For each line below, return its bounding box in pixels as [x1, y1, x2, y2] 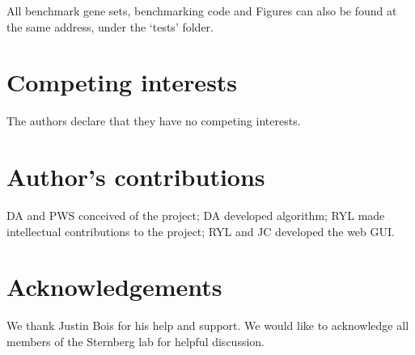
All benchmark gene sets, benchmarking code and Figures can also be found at [6, 2, 397, 19]
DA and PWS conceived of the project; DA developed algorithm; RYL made [6, 207, 385, 224]
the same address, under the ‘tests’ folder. [6, 18, 214, 35]
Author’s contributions [6, 160, 265, 193]
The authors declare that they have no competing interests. [6, 112, 301, 129]
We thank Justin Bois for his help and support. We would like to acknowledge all [6, 317, 409, 334]
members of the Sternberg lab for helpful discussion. [6, 332, 265, 349]
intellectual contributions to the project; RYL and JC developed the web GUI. [6, 222, 395, 239]
